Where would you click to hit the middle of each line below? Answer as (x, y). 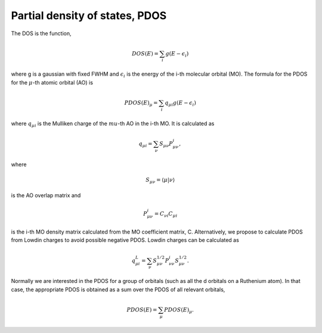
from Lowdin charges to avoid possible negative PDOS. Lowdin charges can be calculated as (125, 240)
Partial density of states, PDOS (89, 15)
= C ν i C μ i (166, 214)
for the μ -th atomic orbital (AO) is (52, 82)
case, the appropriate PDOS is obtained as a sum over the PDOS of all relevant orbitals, (118, 290)
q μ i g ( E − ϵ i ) (180, 103)
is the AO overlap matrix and (46, 195)
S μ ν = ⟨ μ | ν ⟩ (160, 180)
